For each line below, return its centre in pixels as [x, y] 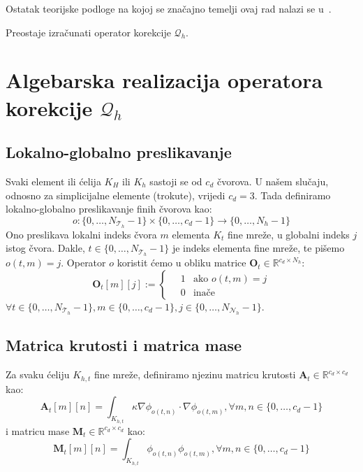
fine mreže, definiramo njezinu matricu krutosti [195, 374]
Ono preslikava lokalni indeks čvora [81, 234]
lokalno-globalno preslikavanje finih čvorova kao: [109, 209]
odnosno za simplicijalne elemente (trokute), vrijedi [116, 195]
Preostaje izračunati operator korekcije [88, 32]
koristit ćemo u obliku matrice [181, 263]
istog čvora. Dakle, [45, 248]
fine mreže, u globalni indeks [289, 234]
